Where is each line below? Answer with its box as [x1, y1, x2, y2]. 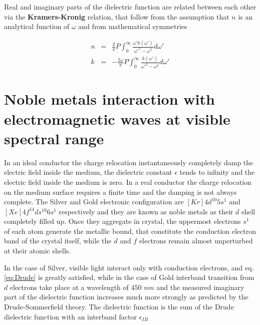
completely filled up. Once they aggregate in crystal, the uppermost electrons [4, 216, 241, 226]
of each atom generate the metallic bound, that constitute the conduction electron [4, 225, 256, 236]
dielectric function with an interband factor [4, 311, 137, 321]
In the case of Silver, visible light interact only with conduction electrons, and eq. [4, 262, 254, 272]
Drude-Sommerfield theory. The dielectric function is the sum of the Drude [4, 301, 234, 312]
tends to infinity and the [179, 167, 255, 177]
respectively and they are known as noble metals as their [59, 206, 233, 216]
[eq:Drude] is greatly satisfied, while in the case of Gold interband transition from [4, 272, 254, 282]
